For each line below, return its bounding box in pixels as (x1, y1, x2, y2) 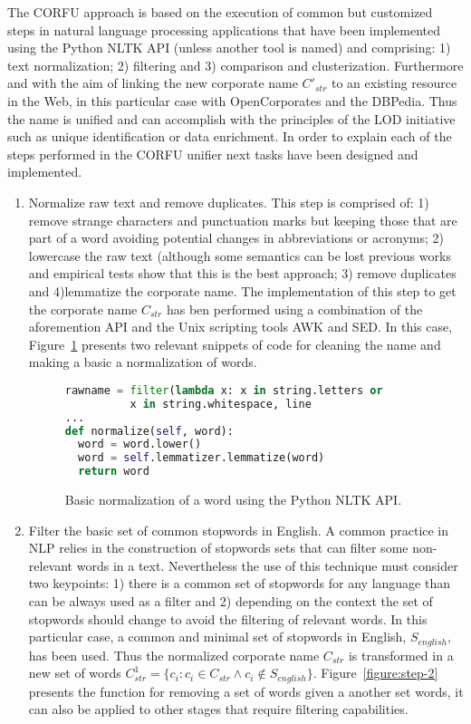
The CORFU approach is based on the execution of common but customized (7, 3, 433, 21)
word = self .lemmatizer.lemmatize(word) (78, 451, 325, 465)
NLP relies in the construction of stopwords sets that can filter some (28, 538, 409, 557)
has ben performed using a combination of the (166, 299, 423, 318)
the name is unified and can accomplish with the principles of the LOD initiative (7, 109, 456, 128)
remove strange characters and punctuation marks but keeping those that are (28, 210, 457, 229)
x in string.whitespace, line (130, 397, 312, 410)
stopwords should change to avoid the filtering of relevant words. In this (28, 609, 428, 628)
